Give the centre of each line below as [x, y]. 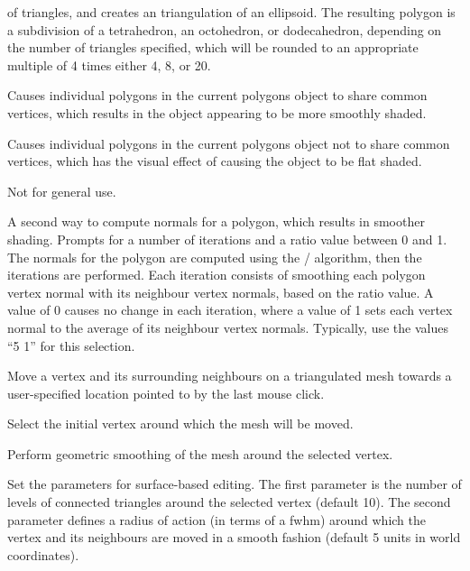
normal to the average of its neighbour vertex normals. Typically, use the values [228, 327]
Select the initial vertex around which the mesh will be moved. [180, 424]
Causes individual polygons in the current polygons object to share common [217, 95]
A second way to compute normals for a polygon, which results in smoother [216, 221]
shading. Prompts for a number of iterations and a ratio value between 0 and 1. [227, 239]
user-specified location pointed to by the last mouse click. [166, 393]
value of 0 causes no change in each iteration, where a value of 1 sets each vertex [230, 310]
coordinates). [43, 554]
